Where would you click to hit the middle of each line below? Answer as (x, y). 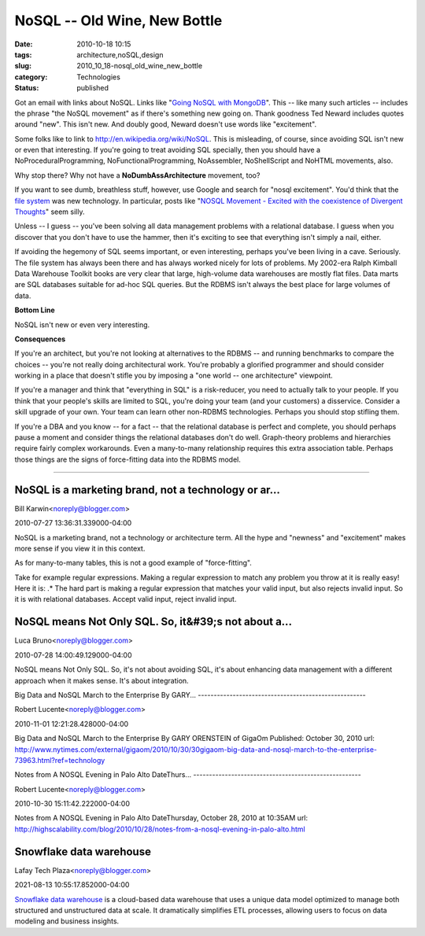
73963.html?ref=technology (60, 760)
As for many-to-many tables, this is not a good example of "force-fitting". (133, 563)
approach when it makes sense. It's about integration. (102, 680)
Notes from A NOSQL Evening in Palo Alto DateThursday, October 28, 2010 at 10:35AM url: (161, 818)
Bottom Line (35, 310)
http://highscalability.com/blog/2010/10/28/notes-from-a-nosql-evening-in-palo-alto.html (160, 829)
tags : (23, 54)
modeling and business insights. (67, 921)
